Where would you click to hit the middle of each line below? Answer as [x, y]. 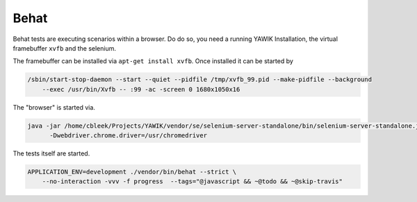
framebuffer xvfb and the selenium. [64, 48]
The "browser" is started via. [54, 107]
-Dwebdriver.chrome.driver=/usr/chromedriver [129, 136]
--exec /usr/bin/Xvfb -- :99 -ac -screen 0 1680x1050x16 [141, 89]
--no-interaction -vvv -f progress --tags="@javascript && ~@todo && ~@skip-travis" [193, 182]
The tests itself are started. [51, 153]
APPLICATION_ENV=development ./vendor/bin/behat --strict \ [132, 172]
